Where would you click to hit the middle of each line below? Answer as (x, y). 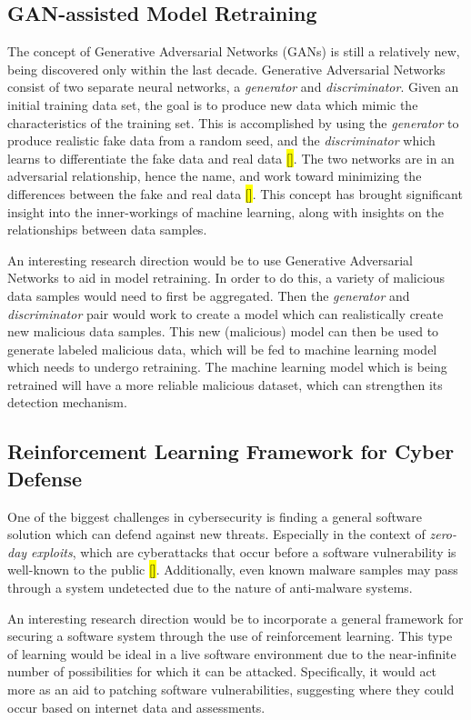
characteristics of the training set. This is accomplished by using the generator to (233, 122)
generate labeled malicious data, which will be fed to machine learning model (222, 349)
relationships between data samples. (107, 230)
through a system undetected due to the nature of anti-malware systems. (210, 588)
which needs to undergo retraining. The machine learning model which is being (227, 367)
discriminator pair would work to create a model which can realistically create (225, 313)
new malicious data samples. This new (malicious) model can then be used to (223, 331)
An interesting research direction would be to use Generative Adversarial (210, 260)
